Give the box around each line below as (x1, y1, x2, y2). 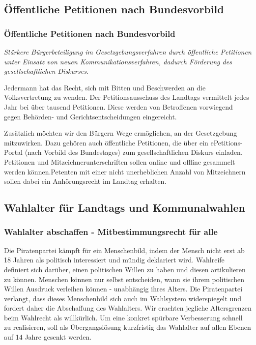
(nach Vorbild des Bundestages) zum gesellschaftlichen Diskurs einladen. (25, 147, 243, 157)
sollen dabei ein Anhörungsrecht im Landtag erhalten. (4, 176, 167, 186)
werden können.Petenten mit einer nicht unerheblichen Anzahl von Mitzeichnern (4, 166, 246, 176)
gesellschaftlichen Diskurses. (4, 66, 89, 76)
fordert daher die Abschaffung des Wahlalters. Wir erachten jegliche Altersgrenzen (4, 303, 252, 313)
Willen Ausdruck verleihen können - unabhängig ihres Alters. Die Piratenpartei (4, 284, 243, 294)
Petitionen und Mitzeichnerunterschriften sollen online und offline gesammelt (4, 156, 235, 167)
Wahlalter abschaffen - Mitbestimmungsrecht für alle (4, 226, 218, 238)
